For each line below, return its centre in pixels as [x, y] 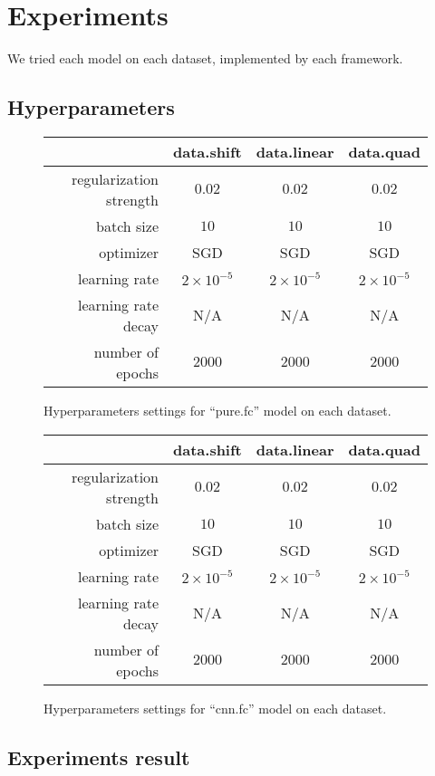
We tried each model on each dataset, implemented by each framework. [205, 58]
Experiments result [99, 757]
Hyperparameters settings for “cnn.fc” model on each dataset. [215, 708]
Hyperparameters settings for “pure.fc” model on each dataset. [217, 410]
